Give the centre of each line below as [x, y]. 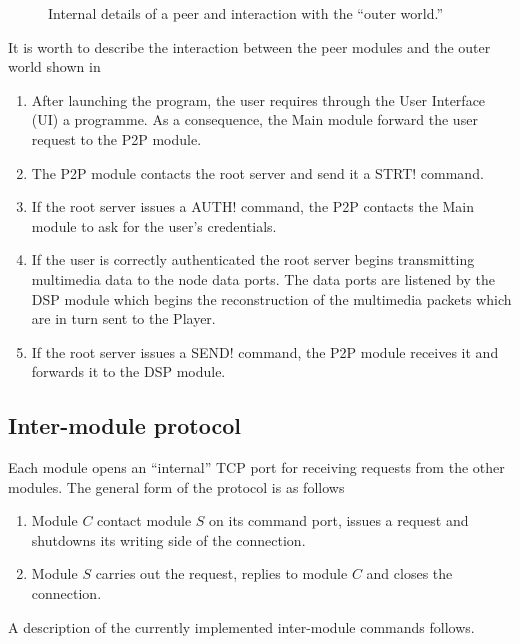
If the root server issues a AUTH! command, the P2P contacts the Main [253, 206]
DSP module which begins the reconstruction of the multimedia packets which [271, 298]
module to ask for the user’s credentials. [154, 225]
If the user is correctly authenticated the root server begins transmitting [253, 259]
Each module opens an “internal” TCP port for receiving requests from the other [256, 467]
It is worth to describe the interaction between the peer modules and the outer [249, 46]
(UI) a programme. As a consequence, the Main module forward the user [254, 119]
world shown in [54, 66]
